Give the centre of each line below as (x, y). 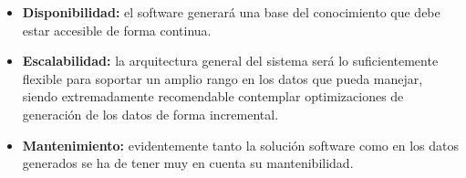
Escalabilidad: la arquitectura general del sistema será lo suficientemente (230, 61)
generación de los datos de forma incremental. (150, 114)
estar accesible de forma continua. (117, 30)
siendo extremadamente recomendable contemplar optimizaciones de (213, 96)
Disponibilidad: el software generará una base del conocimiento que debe (231, 12)
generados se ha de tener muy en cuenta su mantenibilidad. (188, 163)
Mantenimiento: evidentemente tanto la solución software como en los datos (241, 145)
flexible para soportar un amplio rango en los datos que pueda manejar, (223, 78)
